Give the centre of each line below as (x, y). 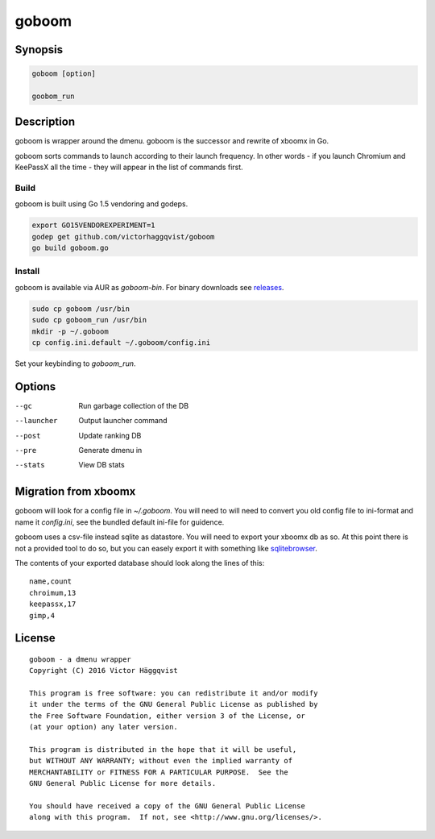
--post (28, 436)
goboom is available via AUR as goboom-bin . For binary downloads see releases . (149, 287)
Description (45, 122)
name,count (51, 581)
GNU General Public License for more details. (123, 783)
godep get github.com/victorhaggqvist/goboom (123, 237)
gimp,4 (42, 615)
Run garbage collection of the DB (134, 405)
